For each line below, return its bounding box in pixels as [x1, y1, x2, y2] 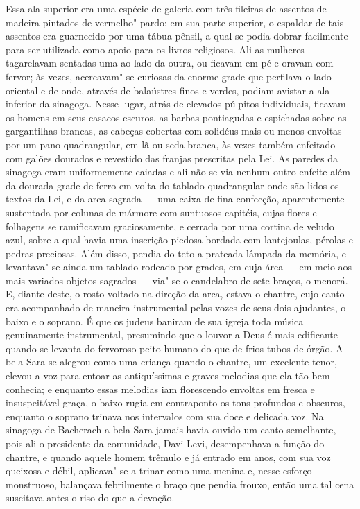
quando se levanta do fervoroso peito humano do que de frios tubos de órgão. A [6, 340, 343, 355]
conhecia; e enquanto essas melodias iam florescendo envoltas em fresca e [6, 381, 315, 396]
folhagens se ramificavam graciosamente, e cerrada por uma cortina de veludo [6, 218, 334, 233]
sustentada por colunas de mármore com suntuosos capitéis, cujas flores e [6, 205, 317, 219]
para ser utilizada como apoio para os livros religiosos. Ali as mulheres [6, 42, 305, 56]
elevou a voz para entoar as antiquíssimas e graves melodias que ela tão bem [6, 368, 330, 383]
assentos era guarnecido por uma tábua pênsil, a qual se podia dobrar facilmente [6, 28, 348, 43]
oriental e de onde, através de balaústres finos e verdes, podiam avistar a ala [6, 83, 330, 97]
